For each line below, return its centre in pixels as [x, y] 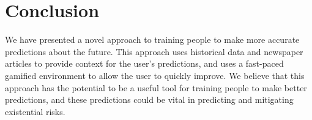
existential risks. [35, 111]
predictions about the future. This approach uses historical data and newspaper [154, 51]
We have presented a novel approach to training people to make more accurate [152, 39]
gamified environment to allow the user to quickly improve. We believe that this [155, 75]
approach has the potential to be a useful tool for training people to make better [156, 87]
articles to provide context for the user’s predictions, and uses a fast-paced [144, 63]
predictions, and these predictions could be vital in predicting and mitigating [149, 99]
